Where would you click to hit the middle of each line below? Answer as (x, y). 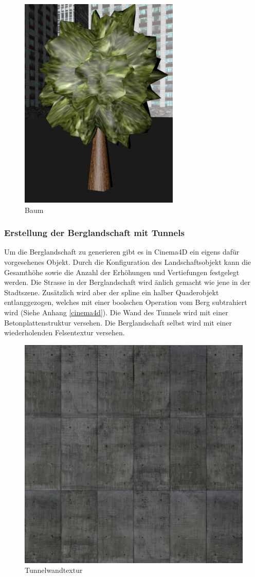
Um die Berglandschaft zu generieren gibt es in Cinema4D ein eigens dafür (122, 252)
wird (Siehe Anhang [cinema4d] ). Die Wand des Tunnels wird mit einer (116, 312)
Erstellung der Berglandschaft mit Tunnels (94, 233)
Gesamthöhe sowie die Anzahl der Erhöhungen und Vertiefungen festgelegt (122, 272)
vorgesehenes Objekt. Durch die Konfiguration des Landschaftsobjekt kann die (128, 262)
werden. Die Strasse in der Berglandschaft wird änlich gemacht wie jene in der (127, 282)
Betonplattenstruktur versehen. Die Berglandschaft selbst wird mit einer (118, 322)
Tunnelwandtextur (54, 570)
